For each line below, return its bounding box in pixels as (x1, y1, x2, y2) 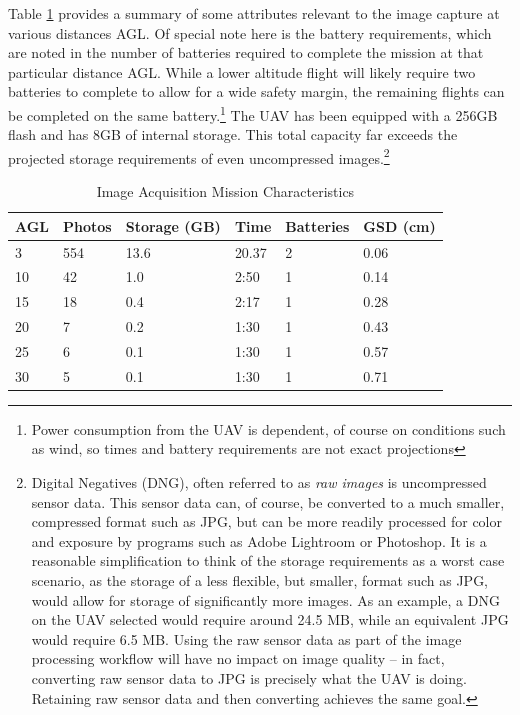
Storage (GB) (125, 215, 221, 236)
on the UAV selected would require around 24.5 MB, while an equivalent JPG (31, 609, 509, 630)
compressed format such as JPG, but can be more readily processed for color (31, 511, 502, 532)
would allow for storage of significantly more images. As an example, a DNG (31, 589, 500, 610)
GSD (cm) (363, 215, 436, 236)
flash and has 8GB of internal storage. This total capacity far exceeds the (8, 124, 458, 145)
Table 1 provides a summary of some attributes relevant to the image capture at (8, 3, 500, 23)
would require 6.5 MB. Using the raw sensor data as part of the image (31, 628, 462, 649)
